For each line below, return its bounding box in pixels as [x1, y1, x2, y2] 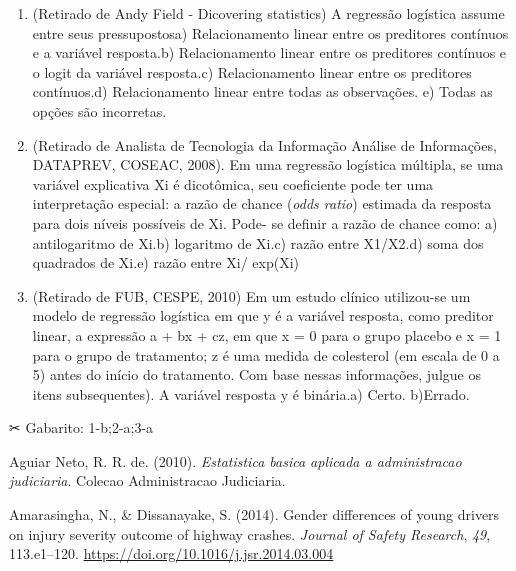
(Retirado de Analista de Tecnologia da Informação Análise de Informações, [32, 134, 497, 155]
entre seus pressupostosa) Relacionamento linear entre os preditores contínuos [32, 22, 509, 43]
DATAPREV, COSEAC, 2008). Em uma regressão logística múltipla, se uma [32, 154, 504, 175]
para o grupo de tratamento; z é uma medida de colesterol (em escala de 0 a [32, 344, 500, 365]
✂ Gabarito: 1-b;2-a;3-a [9, 417, 154, 438]
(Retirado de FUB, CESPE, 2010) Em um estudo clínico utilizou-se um [32, 285, 471, 306]
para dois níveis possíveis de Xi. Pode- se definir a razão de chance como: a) [32, 212, 498, 233]
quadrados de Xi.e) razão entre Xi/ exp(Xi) [32, 252, 299, 273]
